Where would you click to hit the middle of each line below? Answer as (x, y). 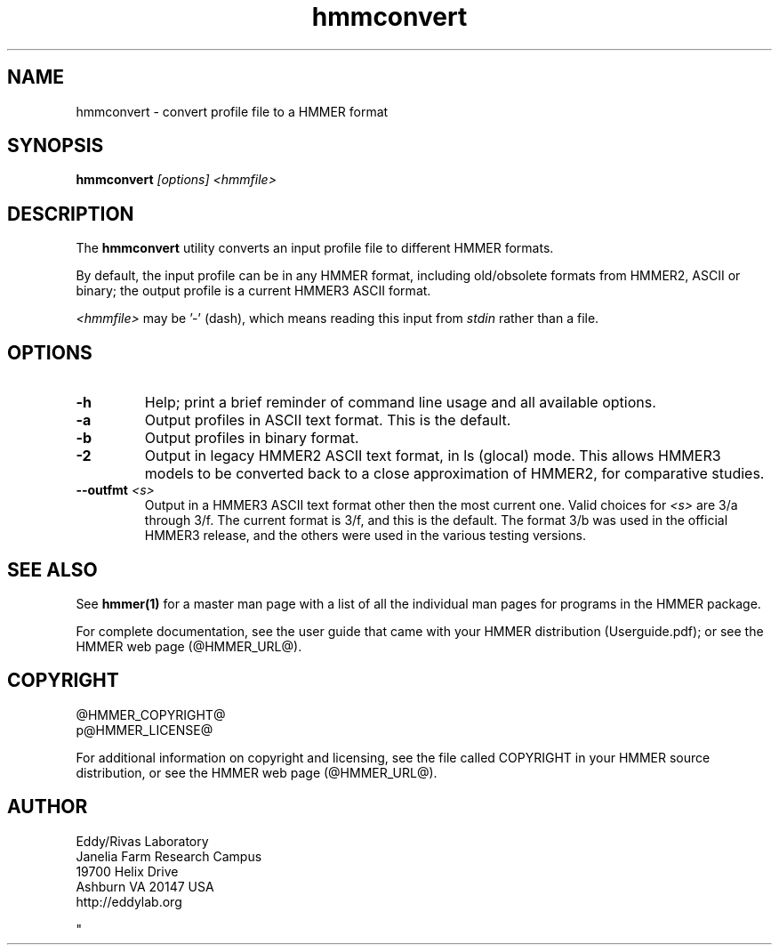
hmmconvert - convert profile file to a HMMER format (232, 111)
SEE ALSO (52, 569)
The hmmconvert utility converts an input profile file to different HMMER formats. (315, 248)
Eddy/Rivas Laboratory (142, 841)
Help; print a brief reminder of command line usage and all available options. (400, 403)
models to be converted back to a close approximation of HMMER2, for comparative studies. (454, 474)
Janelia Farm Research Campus (169, 856)
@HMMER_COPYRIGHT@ (151, 714)
